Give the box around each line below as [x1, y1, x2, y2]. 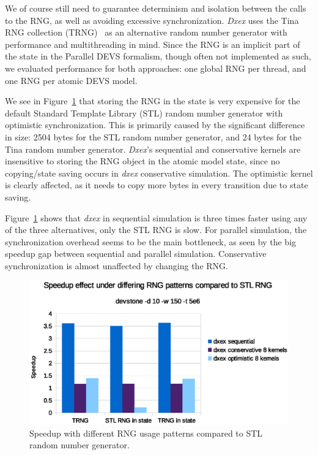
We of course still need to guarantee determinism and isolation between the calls [5, 2, 306, 14]
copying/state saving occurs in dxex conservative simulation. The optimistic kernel [5, 166, 313, 179]
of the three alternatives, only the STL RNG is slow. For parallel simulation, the [5, 223, 307, 236]
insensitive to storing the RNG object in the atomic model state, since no [5, 155, 280, 167]
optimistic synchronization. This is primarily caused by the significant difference [5, 118, 305, 131]
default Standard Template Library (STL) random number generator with [5, 106, 283, 119]
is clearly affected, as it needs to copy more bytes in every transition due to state [5, 178, 308, 191]
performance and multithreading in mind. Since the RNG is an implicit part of [5, 37, 300, 50]
